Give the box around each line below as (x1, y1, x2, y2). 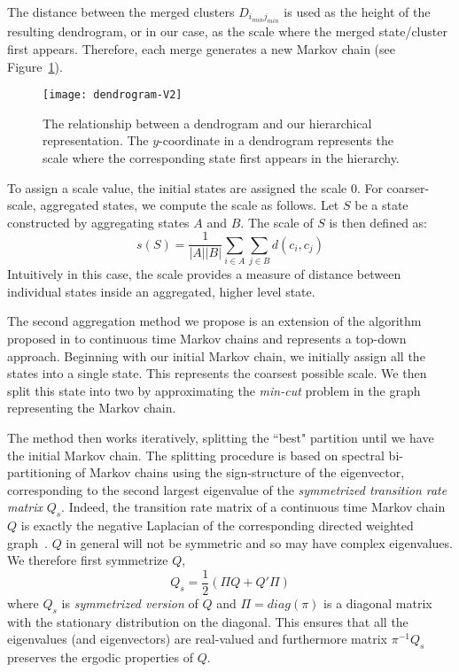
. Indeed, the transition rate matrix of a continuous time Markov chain (61, 498, 446, 516)
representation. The (43, 131, 149, 150)
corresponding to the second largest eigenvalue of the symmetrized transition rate (7, 480, 447, 498)
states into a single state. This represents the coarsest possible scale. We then (7, 364, 427, 382)
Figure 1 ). (7, 57, 63, 75)
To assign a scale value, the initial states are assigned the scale (7, 178, 347, 197)
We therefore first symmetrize (7, 551, 168, 569)
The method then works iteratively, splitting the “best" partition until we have (7, 428, 434, 446)
